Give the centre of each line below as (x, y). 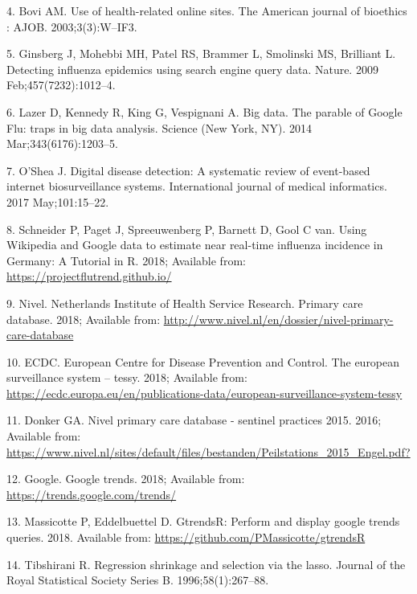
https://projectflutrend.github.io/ (89, 276)
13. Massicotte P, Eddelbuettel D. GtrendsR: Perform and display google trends (203, 521)
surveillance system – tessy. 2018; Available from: (127, 377)
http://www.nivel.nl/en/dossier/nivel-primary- (278, 319)
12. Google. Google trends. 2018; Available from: (126, 479)
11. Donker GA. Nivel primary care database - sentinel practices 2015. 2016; (194, 420)
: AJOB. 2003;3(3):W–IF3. (72, 26)
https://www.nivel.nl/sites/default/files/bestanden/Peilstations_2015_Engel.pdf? (208, 451)
